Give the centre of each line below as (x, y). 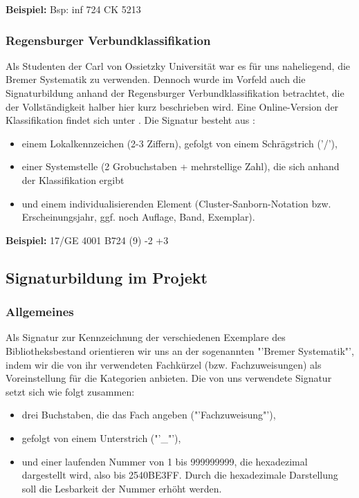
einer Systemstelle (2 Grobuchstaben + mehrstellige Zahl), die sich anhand (181, 166)
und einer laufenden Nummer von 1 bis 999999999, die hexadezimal (165, 461)
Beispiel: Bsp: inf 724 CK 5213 (73, 9)
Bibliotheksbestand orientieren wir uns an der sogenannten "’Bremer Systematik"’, (180, 350)
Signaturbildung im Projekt (107, 277)
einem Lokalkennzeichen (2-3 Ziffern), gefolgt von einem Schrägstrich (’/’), (179, 143)
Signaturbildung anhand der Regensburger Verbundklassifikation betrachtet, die (175, 93)
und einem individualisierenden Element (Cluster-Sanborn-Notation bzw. (176, 203)
